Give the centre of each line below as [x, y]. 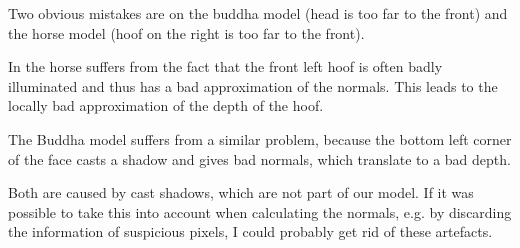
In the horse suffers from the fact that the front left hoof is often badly [225, 66]
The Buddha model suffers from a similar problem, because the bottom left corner [260, 138]
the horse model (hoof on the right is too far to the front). [186, 32]
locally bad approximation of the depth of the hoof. [166, 105]
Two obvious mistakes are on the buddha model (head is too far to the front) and [258, 13]
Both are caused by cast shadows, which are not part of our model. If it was [241, 192]
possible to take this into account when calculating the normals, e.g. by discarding [260, 211]
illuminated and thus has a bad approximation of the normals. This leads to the [253, 85]
